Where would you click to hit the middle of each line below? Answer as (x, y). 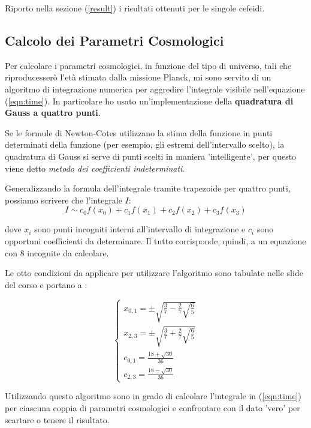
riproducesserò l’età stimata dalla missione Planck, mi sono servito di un (138, 77)
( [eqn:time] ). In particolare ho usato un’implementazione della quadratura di (149, 101)
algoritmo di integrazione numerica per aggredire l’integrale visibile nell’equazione (155, 89)
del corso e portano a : (46, 284)
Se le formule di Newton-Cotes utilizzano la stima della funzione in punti (139, 132)
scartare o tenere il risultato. (57, 419)
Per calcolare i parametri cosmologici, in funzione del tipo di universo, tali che (148, 65)
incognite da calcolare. (68, 252)
